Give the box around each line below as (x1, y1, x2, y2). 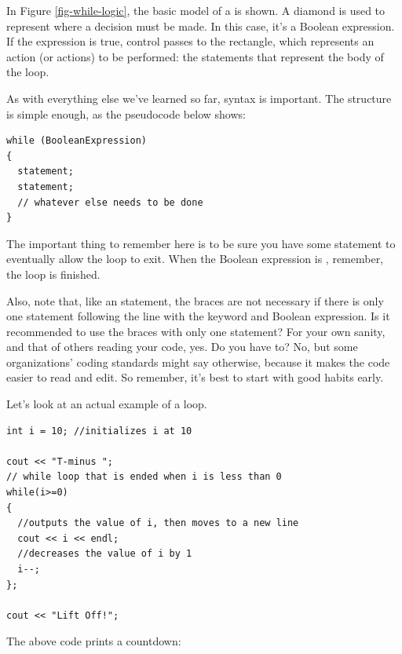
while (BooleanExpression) (6, 135, 147, 147)
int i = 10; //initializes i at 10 (6, 425, 192, 437)
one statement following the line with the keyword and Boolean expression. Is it (6, 308, 390, 324)
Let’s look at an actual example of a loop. (6, 396, 207, 412)
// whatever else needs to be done (17, 196, 203, 208)
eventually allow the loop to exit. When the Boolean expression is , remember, (6, 250, 384, 267)
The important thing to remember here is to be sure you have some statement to (6, 235, 396, 251)
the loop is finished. (6, 265, 100, 282)
